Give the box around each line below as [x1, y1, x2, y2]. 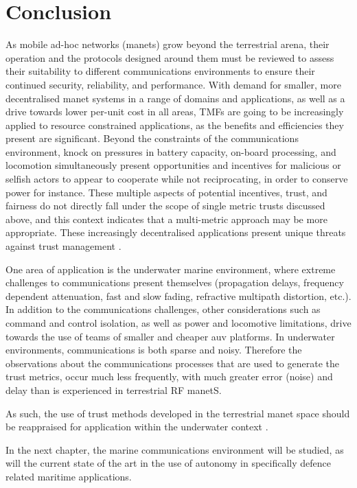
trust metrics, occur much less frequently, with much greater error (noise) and [5, 369, 333, 384]
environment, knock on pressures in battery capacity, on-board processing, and [5, 144, 336, 159]
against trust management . [5, 239, 122, 253]
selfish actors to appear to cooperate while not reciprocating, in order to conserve [5, 172, 348, 186]
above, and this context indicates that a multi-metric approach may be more [5, 211, 327, 226]
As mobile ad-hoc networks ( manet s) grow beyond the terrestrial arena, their [5, 37, 330, 51]
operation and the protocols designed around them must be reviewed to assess [5, 50, 334, 65]
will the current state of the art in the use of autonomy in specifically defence [5, 456, 331, 470]
